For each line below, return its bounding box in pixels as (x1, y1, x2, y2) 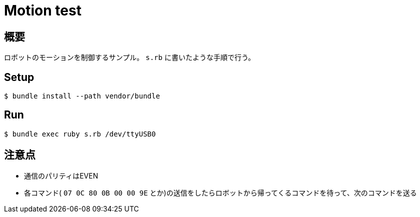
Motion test (4, 2, 81, 19)
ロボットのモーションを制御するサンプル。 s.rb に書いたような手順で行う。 (4, 53, 255, 62)
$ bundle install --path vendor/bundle (4, 92, 160, 100)
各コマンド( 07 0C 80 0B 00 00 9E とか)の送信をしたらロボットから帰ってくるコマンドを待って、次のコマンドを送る (24, 188, 417, 197)
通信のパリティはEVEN (24, 171, 98, 180)
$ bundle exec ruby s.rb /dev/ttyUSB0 (4, 129, 156, 138)
